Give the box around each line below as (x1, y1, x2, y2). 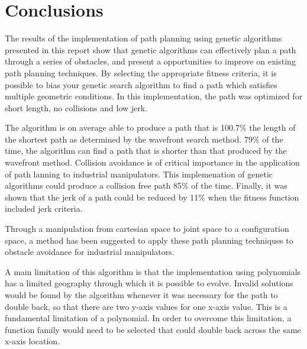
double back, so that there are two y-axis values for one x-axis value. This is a (5, 300, 287, 312)
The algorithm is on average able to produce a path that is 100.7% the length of (5, 121, 296, 134)
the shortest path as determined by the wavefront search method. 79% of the (5, 133, 283, 145)
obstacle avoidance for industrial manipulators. (5, 245, 174, 258)
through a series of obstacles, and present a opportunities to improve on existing (5, 55, 296, 67)
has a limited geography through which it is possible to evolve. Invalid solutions (5, 277, 293, 289)
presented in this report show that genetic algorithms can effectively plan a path (5, 43, 296, 56)
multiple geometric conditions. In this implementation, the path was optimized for (5, 90, 303, 102)
